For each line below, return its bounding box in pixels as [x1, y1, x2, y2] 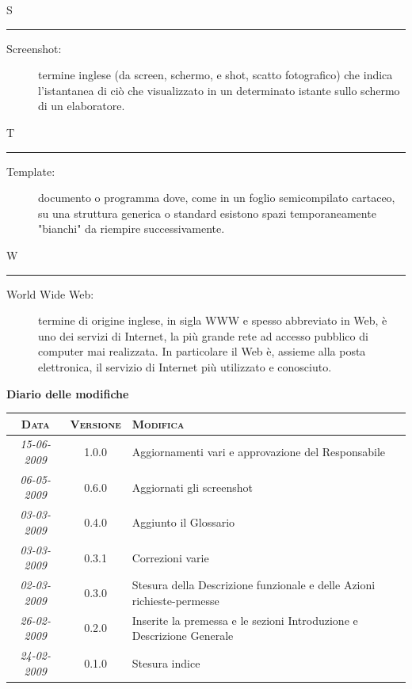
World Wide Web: [6, 285, 94, 302]
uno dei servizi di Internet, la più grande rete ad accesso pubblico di [38, 327, 368, 344]
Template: [6, 162, 55, 179]
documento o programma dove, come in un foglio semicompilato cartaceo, [38, 189, 395, 206]
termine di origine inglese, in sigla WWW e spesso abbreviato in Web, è [38, 312, 387, 329]
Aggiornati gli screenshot [132, 478, 253, 495]
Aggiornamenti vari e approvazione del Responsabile [132, 443, 386, 460]
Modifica [132, 415, 185, 432]
